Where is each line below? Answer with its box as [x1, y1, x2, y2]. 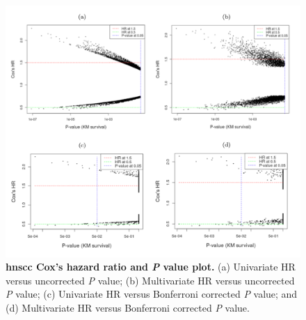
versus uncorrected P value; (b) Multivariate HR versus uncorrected [6, 273, 295, 287]
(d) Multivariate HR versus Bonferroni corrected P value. [6, 300, 250, 315]
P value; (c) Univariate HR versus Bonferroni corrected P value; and [6, 287, 298, 301]
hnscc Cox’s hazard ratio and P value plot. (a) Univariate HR [6, 259, 296, 274]
